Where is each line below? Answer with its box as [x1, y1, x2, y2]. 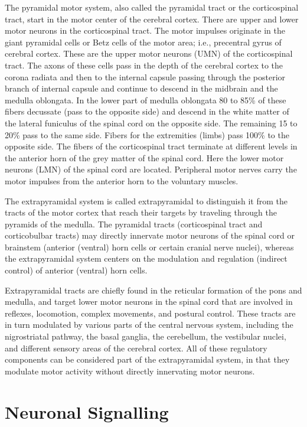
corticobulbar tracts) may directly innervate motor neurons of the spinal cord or [5, 229, 295, 242]
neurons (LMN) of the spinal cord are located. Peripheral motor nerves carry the [5, 163, 297, 175]
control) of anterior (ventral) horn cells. [5, 264, 148, 276]
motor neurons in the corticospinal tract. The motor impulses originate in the [5, 24, 285, 37]
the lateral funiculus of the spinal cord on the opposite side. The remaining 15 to [5, 116, 298, 129]
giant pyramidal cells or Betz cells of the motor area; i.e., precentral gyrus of [5, 35, 282, 48]
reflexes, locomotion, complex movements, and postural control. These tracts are [5, 307, 296, 319]
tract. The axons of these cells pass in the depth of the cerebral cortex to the [5, 58, 283, 71]
